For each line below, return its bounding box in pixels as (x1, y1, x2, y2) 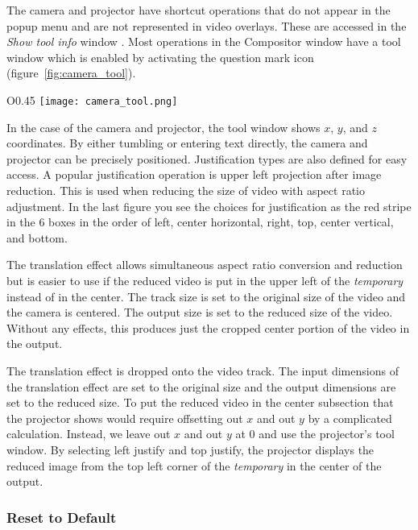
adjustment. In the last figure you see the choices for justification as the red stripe (6, 197, 412, 214)
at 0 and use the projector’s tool (235, 425, 395, 442)
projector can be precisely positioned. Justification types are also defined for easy (6, 150, 408, 167)
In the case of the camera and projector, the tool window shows (6, 118, 321, 135)
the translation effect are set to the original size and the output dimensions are (6, 378, 396, 395)
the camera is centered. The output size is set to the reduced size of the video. (6, 304, 393, 321)
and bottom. (6, 229, 68, 246)
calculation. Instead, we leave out (6, 425, 171, 442)
